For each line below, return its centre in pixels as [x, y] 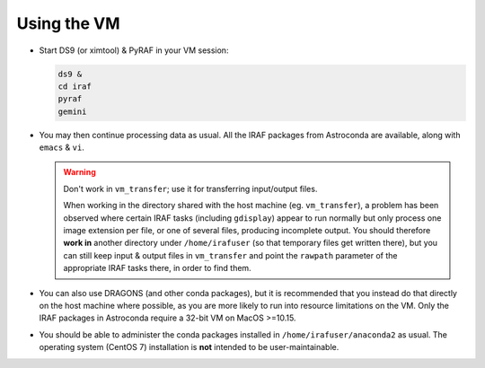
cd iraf [75, 86]
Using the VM [68, 23]
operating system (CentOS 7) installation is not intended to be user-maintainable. [189, 347]
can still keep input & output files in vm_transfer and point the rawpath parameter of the [230, 255]
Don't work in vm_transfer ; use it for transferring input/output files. [190, 188]
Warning [79, 172]
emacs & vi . [62, 147]
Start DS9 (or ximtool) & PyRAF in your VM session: [134, 50]
